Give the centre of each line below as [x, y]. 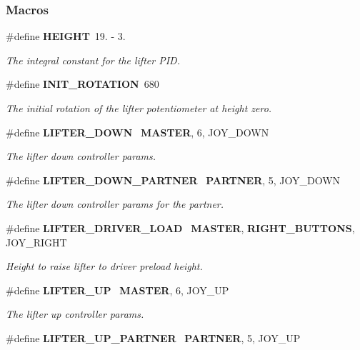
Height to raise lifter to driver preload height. [104, 266]
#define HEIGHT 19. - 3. [66, 36]
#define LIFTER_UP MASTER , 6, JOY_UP [117, 290]
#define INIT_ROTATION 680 [82, 84]
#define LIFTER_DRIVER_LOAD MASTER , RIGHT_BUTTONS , [180, 227]
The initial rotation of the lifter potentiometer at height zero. [139, 108]
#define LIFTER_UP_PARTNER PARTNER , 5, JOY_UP [153, 337]
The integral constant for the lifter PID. [93, 60]
